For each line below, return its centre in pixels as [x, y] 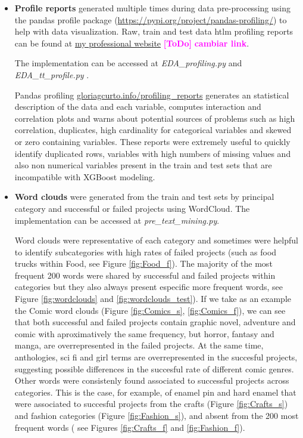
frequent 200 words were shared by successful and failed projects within [145, 275]
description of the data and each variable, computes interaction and [138, 107]
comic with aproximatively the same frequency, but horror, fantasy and [144, 333]
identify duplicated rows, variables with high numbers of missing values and [153, 153]
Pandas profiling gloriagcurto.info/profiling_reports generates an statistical [152, 95]
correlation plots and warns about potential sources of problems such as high [155, 118]
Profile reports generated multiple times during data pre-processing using [152, 8]
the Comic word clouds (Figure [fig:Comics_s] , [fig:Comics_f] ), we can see [150, 310]
